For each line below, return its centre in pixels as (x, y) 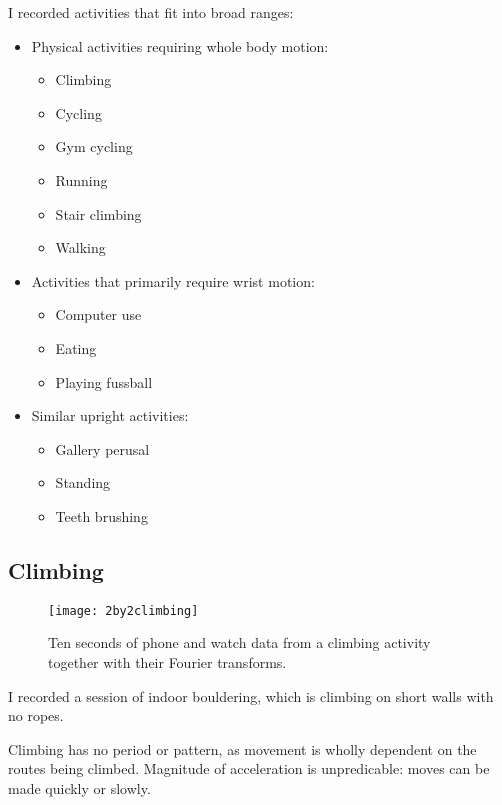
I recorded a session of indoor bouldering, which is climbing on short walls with (251, 695)
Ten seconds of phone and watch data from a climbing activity (239, 642)
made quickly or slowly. (79, 787)
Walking (80, 247)
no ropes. (36, 715)
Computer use (98, 314)
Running (81, 179)
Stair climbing (98, 213)
